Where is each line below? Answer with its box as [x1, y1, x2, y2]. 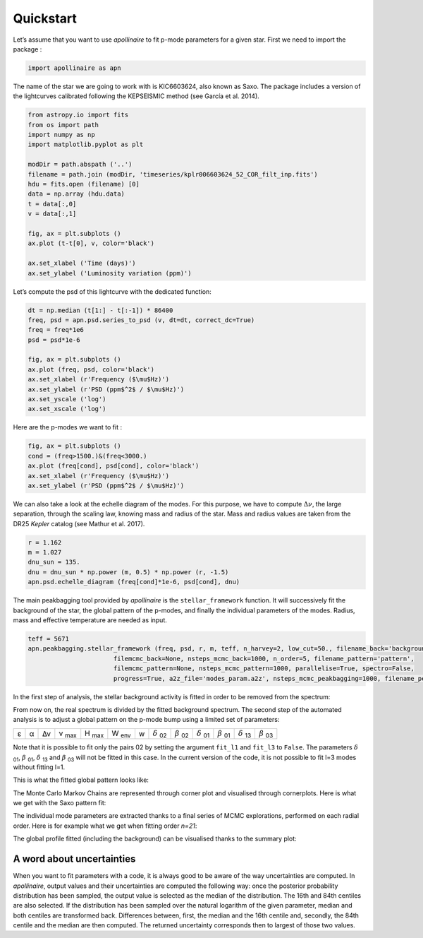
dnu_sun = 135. [27, 558, 80, 566]
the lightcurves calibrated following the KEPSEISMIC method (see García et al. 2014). [13, 92, 260, 100]
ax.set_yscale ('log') [27, 396, 106, 403]
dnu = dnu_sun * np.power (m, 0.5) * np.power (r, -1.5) [27, 568, 229, 576]
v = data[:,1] [27, 210, 77, 218]
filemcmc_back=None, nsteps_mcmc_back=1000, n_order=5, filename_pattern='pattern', [113, 654, 415, 663]
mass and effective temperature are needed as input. [13, 616, 167, 624]
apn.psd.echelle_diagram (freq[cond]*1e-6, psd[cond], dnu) [27, 578, 240, 586]
